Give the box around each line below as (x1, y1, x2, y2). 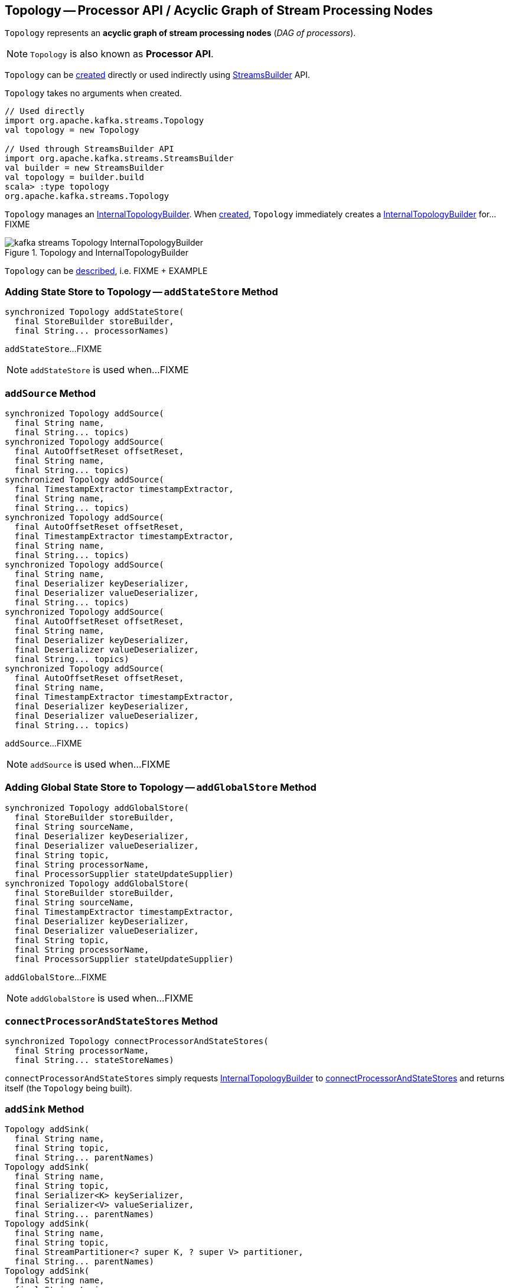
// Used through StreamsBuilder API (5, 144, 174, 154)
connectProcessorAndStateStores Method (5, 1015, 218, 1028)
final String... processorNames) (14, 326, 169, 336)
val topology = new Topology (5, 125, 139, 135)
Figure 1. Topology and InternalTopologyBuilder (5, 247, 188, 258)
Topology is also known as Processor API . (30, 48, 214, 60)
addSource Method (5, 387, 96, 399)
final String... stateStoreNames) (14, 1055, 174, 1065)
